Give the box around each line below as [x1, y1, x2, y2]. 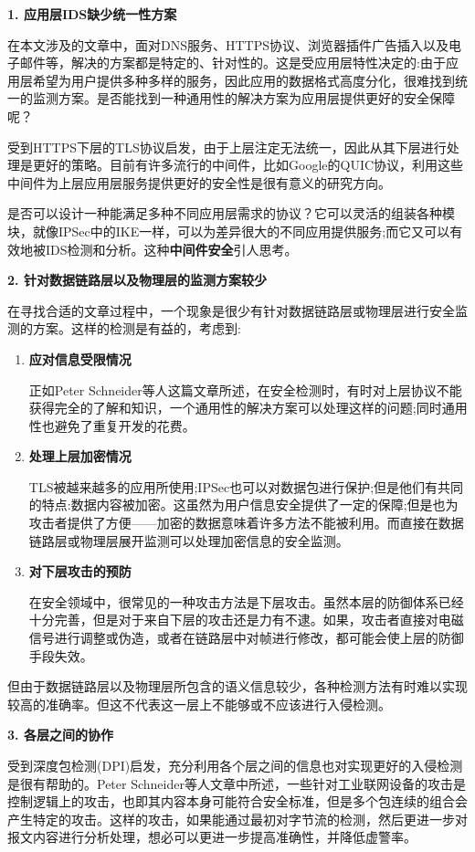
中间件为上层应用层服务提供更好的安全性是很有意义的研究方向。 [7, 173, 391, 192]
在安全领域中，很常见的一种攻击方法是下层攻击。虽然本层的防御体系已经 [28, 592, 464, 611]
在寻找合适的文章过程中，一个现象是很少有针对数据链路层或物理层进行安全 [7, 300, 455, 320]
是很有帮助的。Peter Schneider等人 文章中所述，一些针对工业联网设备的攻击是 [7, 773, 466, 793]
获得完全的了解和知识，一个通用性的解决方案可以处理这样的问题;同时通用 [28, 398, 468, 417]
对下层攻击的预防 [28, 562, 132, 581]
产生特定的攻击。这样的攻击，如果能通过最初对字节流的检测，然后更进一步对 [7, 809, 468, 828]
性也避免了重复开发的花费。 [28, 415, 195, 435]
